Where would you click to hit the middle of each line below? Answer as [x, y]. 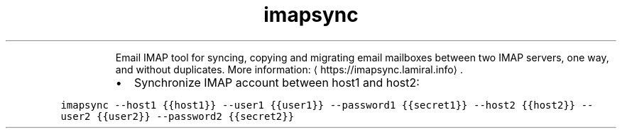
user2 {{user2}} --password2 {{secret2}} [178, 116]
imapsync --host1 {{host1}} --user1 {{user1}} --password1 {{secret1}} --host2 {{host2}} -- [327, 105]
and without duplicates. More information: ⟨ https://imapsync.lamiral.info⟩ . [289, 69]
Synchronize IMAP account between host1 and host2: [277, 82]
